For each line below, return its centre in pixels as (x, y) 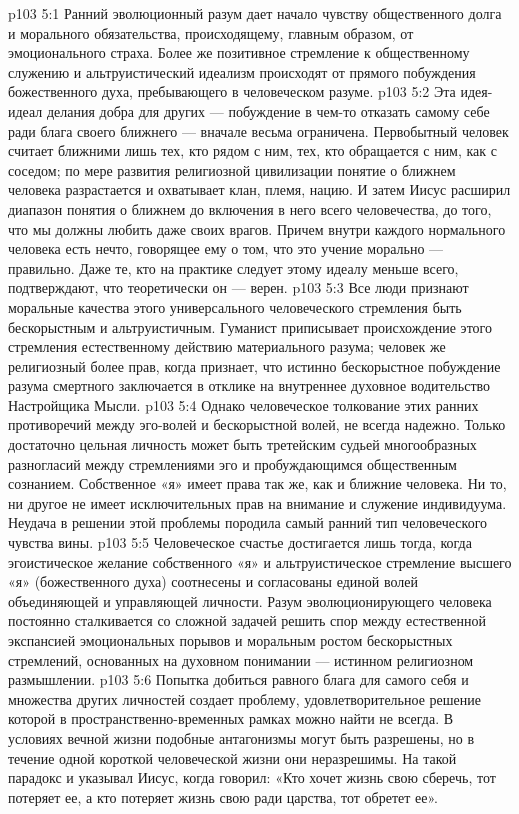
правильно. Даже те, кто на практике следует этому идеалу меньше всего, (233, 267)
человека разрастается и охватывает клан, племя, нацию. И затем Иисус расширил (259, 189)
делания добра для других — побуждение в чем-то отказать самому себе (268, 110)
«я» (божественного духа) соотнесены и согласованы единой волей (213, 581)
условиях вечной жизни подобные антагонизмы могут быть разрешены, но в (241, 737)
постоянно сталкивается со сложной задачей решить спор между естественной (247, 620)
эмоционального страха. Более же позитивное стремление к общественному (239, 52)
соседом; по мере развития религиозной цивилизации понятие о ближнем (232, 169)
